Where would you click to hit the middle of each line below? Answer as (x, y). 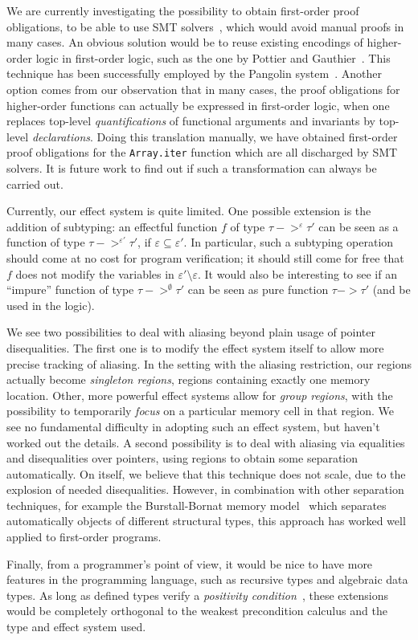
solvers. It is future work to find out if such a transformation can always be (192, 168)
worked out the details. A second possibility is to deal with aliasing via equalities (206, 442)
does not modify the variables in (95, 273)
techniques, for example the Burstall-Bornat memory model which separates (197, 505)
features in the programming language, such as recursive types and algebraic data (207, 579)
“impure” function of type (70, 289)
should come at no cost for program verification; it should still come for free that (205, 257)
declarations (61, 136)
